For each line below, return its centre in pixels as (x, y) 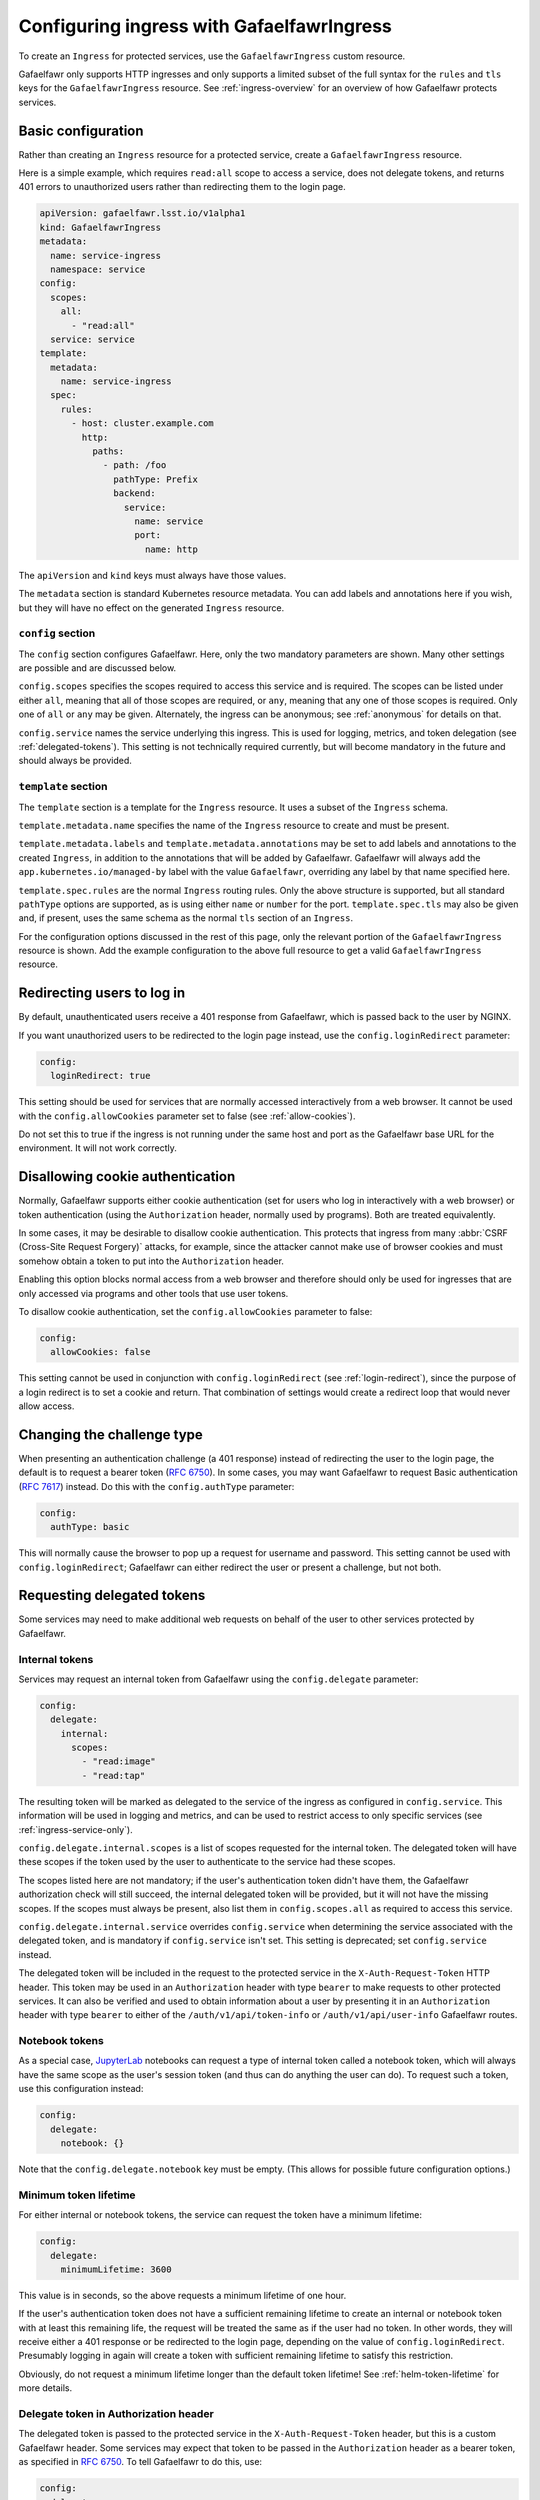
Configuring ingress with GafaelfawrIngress (205, 26)
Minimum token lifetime (77, 2195)
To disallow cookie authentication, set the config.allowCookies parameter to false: (195, 1311)
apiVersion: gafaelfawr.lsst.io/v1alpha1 (142, 213)
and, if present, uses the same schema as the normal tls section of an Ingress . (186, 918)
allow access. (46, 1406)
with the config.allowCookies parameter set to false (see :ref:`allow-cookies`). (187, 1116)
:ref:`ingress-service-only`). (76, 1829)
